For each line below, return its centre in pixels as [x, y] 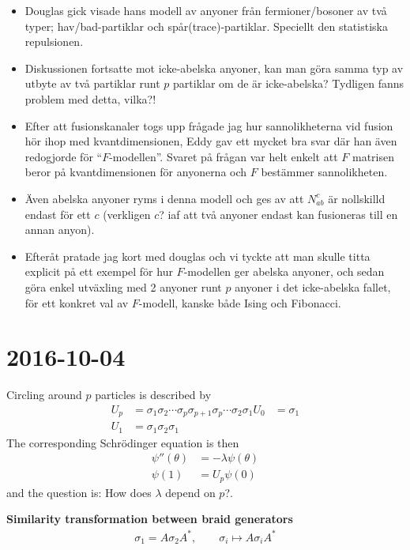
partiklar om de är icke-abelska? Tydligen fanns [288, 83]
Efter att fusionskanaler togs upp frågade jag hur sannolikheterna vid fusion [209, 125]
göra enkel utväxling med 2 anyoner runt [123, 286]
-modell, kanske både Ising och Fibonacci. [240, 302]
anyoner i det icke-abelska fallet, [313, 286]
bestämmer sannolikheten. [324, 172]
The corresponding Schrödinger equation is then [123, 442]
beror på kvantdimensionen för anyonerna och [136, 172]
